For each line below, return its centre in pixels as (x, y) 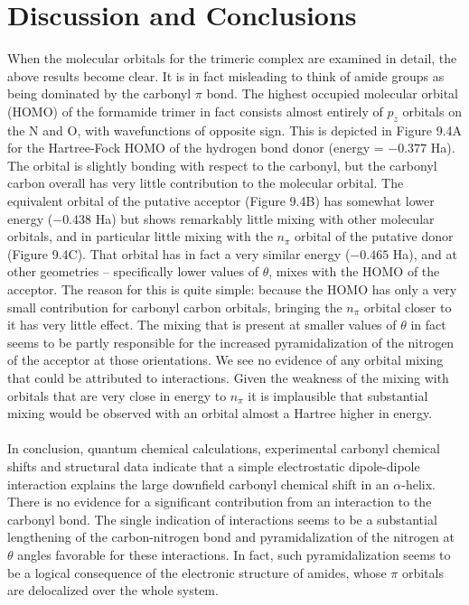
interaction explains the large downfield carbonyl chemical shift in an (198, 484)
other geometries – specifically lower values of (133, 271)
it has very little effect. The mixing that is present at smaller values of (202, 325)
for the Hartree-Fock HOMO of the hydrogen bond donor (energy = (196, 148)
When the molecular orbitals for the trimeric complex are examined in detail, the (232, 58)
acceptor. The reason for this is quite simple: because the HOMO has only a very (232, 289)
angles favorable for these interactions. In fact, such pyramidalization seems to (234, 554)
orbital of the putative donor (374, 236)
